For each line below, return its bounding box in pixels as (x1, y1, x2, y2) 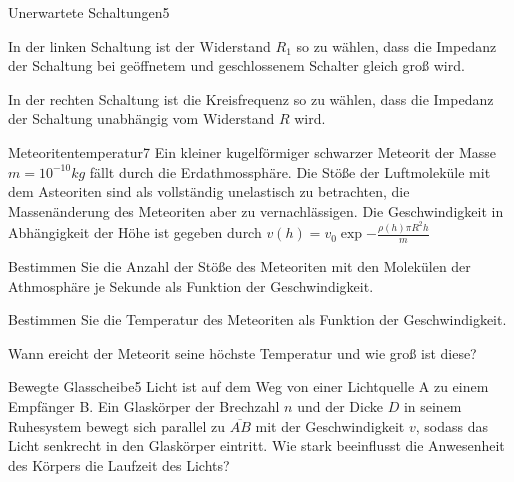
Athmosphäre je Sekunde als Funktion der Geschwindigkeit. (8, 275, 374, 296)
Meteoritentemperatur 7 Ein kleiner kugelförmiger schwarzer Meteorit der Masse (8, 141, 497, 162)
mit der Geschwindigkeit (255, 415, 405, 436)
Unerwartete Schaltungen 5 (8, 2, 170, 22)
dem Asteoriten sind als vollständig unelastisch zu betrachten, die (8, 181, 410, 202)
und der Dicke (297, 396, 383, 417)
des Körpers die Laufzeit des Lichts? (8, 454, 230, 475)
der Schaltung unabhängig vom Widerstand (8, 108, 275, 129)
